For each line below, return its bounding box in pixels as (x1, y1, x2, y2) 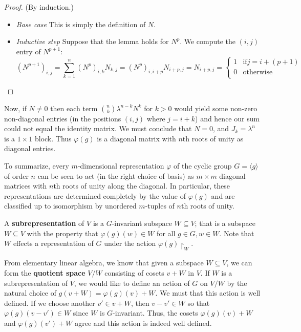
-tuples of (145, 200, 175, 211)
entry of (16, 46, 41, 56)
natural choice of (4, 287, 56, 298)
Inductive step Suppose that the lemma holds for (16, 36, 169, 47)
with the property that (27, 227, 98, 238)
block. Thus (34, 133, 72, 143)
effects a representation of (13, 238, 94, 248)
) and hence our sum (195, 113, 260, 123)
